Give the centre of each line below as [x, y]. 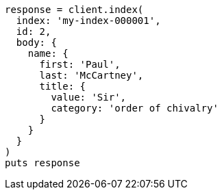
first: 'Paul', [80, 64]
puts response [42, 163]
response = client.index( [74, 10]
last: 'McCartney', [91, 75]
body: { [36, 42]
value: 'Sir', [89, 97]
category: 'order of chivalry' [135, 108]
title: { [63, 86]
